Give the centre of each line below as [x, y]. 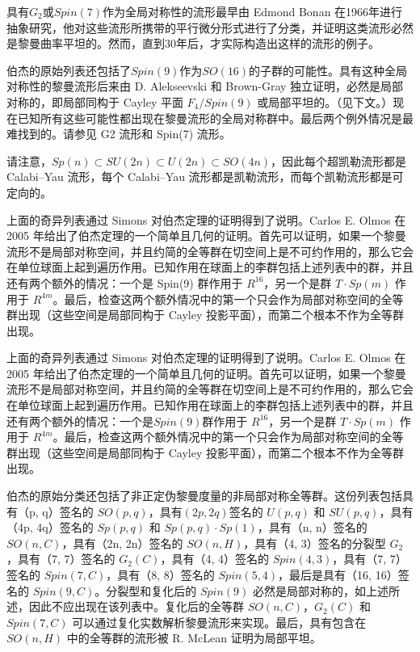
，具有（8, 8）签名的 [160, 574]
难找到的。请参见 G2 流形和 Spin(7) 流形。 [119, 134]
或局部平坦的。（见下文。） [325, 101]
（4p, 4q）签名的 [50, 527]
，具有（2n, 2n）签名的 [122, 543]
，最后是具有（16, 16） [338, 574]
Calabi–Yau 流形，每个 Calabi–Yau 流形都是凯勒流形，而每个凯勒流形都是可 [205, 177]
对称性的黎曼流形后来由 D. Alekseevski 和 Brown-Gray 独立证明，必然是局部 [205, 86]
